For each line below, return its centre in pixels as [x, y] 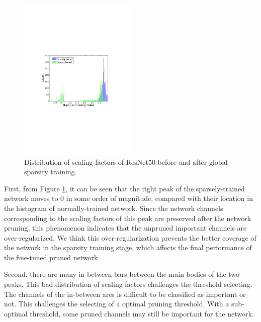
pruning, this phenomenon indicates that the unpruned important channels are [125, 228]
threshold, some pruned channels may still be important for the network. [142, 313]
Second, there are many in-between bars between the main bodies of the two [122, 274]
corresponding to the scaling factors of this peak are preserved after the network [128, 218]
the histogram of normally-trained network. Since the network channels [114, 208]
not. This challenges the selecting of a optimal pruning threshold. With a [117, 304]
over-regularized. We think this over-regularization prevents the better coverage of [130, 237]
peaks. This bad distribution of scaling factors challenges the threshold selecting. [128, 284]
